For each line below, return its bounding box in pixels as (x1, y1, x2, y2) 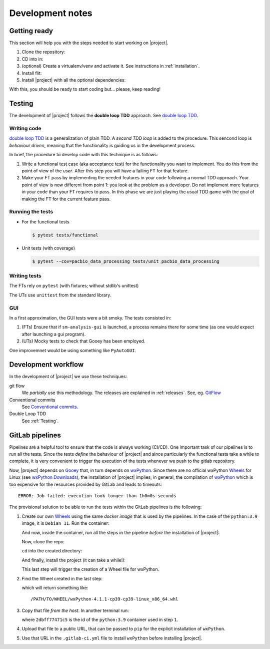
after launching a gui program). (21, 331, 86, 337)
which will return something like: (21, 584, 88, 590)
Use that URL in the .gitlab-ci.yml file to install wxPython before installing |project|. (21, 635, 202, 641)
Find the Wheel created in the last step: (21, 575, 102, 581)
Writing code (9, 125, 42, 132)
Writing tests (9, 272, 42, 279)
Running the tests (9, 208, 53, 215)
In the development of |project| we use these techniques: (9, 374, 127, 380)
